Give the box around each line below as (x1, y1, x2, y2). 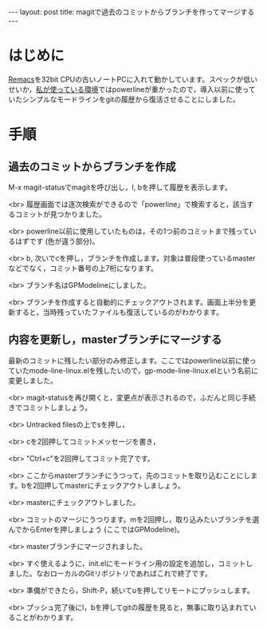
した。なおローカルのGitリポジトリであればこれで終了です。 (14, 568, 213, 578)
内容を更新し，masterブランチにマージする (8, 333, 222, 347)
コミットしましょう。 (22, 402, 92, 412)
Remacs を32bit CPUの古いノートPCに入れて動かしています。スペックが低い (8, 74, 257, 84)
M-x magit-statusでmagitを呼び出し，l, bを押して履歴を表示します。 (8, 182, 233, 192)
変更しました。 (8, 376, 57, 385)
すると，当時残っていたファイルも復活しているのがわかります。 (14, 307, 223, 316)
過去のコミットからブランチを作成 (8, 160, 176, 173)
